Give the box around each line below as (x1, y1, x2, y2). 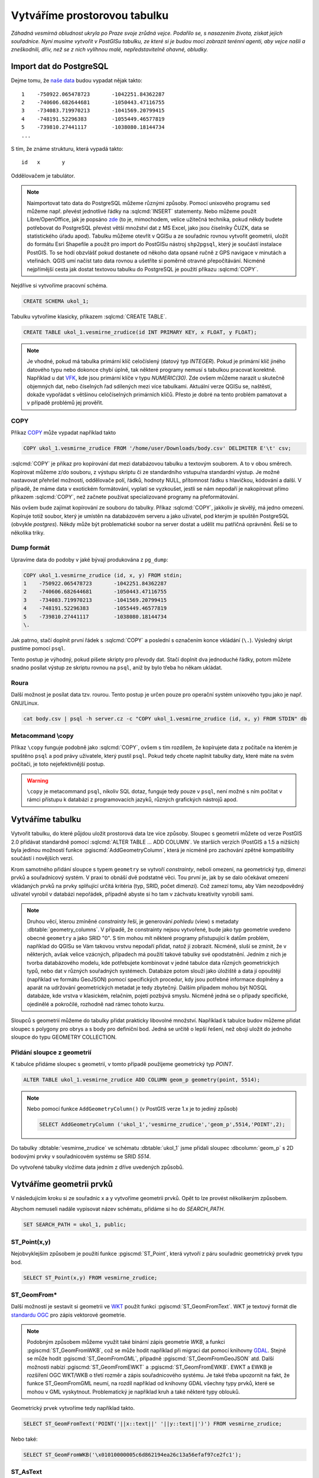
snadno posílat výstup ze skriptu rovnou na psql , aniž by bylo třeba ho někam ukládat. (11, 664, 223, 671)
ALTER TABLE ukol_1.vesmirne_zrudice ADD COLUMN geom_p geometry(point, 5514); (23, 1077, 261, 1083)
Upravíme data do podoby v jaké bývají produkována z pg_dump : (11, 556, 168, 563)
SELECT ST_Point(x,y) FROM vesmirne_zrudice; (23, 1274, 158, 1281)
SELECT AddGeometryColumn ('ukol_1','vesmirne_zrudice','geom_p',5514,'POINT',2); (39, 1121, 286, 1128)
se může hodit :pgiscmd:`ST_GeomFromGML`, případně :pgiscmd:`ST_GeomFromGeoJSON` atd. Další (27, 1355, 274, 1362)
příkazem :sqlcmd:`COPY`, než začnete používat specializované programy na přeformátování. (11, 494, 239, 500)
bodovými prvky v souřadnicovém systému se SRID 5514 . (11, 1153, 151, 1160)
